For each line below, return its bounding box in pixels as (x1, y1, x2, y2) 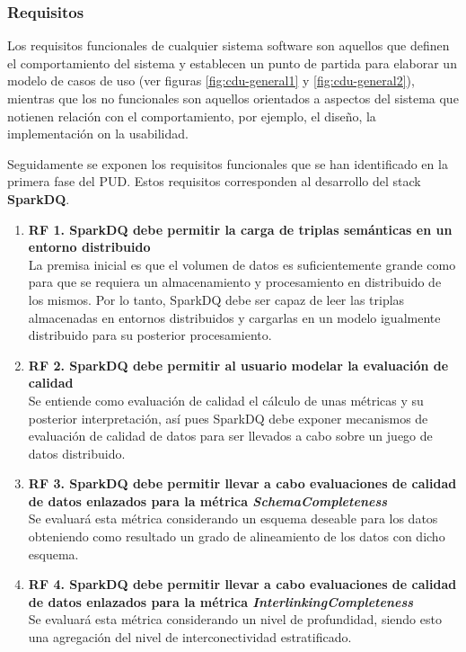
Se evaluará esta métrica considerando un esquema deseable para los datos (28, 509, 438, 528)
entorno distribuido (28, 237, 151, 256)
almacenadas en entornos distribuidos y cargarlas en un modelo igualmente (28, 308, 441, 326)
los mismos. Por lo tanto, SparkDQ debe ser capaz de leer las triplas (28, 290, 405, 308)
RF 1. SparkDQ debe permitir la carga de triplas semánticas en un (28, 219, 453, 238)
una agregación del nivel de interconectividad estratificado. (28, 628, 352, 647)
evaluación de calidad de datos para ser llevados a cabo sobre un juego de (28, 426, 433, 445)
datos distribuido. (28, 443, 126, 462)
